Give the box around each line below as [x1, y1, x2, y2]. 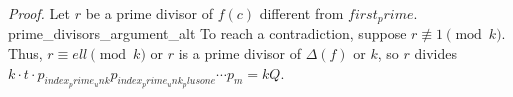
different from [259, 3, 344, 23]
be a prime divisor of [85, 3, 213, 23]
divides [414, 43, 457, 64]
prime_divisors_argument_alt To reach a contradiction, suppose [8, 23, 407, 44]
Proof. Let [8, 3, 70, 23]
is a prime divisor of [178, 43, 301, 64]
